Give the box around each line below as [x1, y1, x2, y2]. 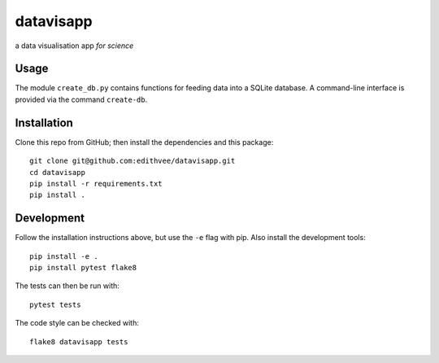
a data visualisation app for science [15, 41, 134, 50]
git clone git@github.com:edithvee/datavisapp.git [29, 156, 236, 166]
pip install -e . [29, 251, 98, 260]
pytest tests [29, 300, 81, 309]
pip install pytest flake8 [29, 263, 137, 272]
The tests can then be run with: [15, 281, 120, 291]
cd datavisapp [29, 168, 85, 177]
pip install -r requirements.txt [29, 179, 163, 188]
